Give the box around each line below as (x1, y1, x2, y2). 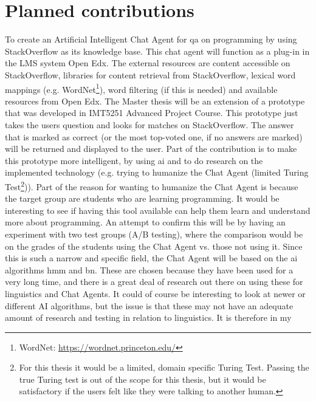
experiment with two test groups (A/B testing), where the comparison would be (5, 227, 303, 240)
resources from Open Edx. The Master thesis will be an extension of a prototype (5, 94, 305, 107)
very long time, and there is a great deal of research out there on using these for (5, 275, 303, 288)
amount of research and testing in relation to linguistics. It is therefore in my (5, 311, 292, 324)
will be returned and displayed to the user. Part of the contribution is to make (5, 142, 297, 155)
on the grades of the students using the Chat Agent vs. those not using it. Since (5, 239, 303, 252)
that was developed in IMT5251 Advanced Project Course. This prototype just (5, 106, 298, 119)
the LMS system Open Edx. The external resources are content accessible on (5, 57, 290, 69)
